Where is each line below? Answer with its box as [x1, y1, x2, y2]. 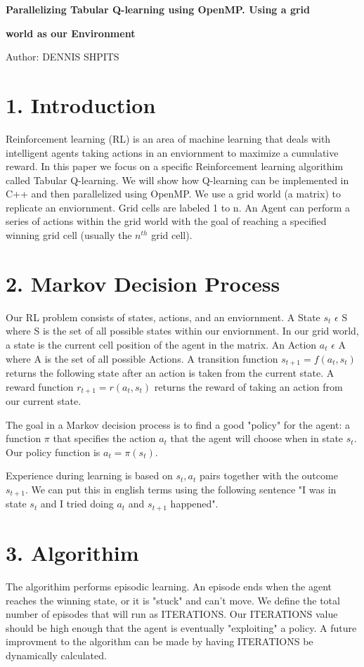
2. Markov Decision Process [6, 268, 280, 297]
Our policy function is [6, 444, 100, 459]
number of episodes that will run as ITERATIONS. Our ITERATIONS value [6, 607, 338, 621]
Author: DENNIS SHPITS [6, 49, 119, 64]
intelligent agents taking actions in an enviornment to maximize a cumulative [6, 145, 339, 160]
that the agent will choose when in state [170, 431, 344, 446]
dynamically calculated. [6, 648, 107, 663]
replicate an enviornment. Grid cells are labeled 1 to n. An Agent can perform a [6, 200, 351, 214]
